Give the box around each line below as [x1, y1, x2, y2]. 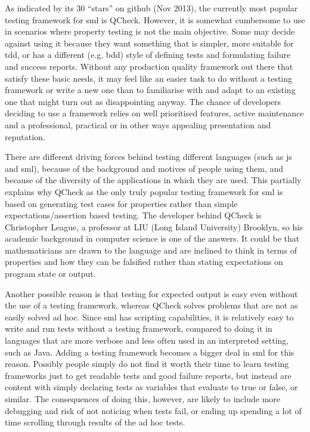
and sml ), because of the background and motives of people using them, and [5, 162, 284, 174]
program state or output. [5, 267, 96, 280]
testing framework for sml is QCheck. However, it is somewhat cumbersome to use [5, 13, 305, 26]
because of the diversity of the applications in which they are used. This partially [5, 174, 302, 186]
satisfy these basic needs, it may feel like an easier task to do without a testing [5, 72, 293, 84]
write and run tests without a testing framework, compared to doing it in [5, 322, 272, 335]
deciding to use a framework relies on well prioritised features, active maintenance [5, 107, 304, 119]
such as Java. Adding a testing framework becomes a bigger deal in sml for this [5, 345, 294, 358]
